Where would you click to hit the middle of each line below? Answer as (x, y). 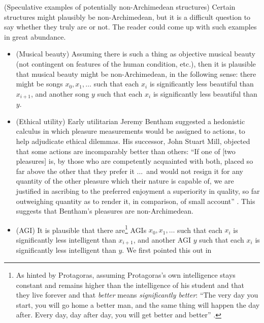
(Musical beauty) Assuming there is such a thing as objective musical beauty (136, 54)
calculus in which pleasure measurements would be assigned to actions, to (130, 131)
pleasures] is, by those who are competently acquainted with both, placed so (135, 161)
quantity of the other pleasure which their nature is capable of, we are (125, 181)
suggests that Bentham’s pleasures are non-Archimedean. (105, 211)
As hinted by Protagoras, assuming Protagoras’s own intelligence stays (126, 275)
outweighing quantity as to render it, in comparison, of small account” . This (136, 201)
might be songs (39, 84)
